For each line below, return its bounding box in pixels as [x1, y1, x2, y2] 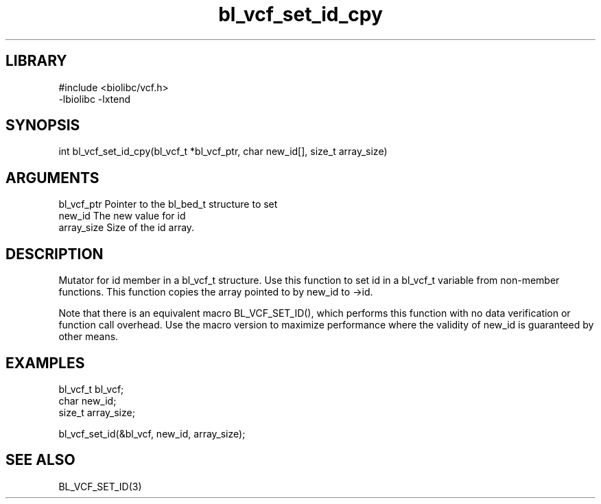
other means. [58, 331, 119, 343]
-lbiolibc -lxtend [58, 93, 131, 105]
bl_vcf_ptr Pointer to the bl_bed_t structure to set [58, 198, 278, 211]
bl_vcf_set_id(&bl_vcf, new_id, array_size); [58, 427, 246, 440]
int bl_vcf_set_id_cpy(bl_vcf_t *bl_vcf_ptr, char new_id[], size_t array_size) [58, 145, 388, 158]
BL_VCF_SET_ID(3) [58, 480, 142, 492]
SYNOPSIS [5, 117, 80, 134]
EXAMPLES [5, 354, 85, 372]
